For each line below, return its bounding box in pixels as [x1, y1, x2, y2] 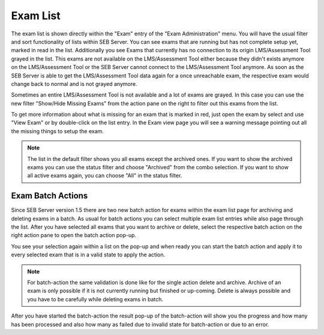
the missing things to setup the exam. [11, 127, 104, 134]
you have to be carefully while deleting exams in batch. [27, 295, 164, 303]
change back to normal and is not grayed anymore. [11, 80, 137, 87]
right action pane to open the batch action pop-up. [11, 232, 137, 239]
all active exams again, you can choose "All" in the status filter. [27, 172, 182, 180]
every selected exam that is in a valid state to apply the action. [11, 251, 165, 258]
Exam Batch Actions [11, 191, 88, 201]
